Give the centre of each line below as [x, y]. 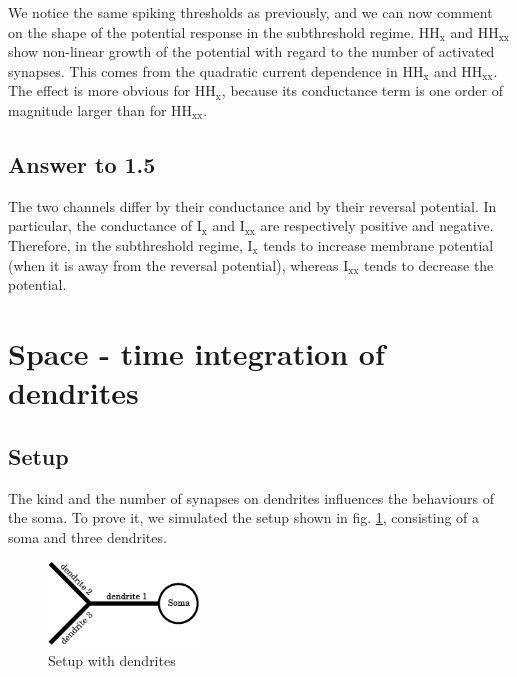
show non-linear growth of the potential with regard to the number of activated [251, 51]
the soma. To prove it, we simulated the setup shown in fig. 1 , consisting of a [244, 517]
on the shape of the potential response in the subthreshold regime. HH [224, 31]
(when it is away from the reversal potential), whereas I [178, 264]
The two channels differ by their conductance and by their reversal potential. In [252, 205]
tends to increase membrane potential [378, 244]
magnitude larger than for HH [100, 109]
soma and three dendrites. [87, 536]
